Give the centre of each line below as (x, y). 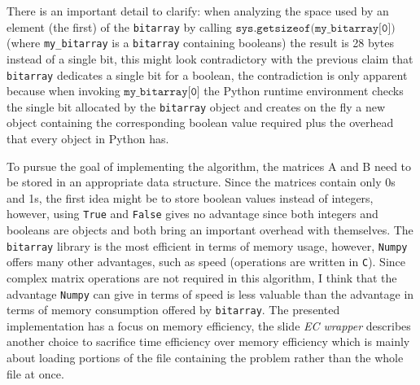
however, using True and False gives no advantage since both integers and (192, 214)
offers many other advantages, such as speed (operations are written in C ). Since (206, 262)
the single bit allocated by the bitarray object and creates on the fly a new (196, 106)
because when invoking (63, 91)
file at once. (35, 373)
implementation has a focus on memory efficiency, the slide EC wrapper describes (209, 325)
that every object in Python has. (88, 138)
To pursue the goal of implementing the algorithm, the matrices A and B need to (209, 166)
